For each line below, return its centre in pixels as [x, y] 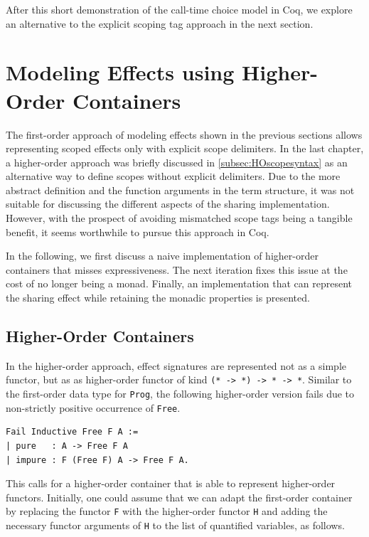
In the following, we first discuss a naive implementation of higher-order [162, 256]
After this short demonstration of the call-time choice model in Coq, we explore [179, 9]
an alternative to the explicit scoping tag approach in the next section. [160, 23]
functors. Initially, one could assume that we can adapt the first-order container [179, 497]
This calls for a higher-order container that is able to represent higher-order [171, 483]
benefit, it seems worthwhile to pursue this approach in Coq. [138, 232]
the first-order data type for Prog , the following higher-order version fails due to [180, 394]
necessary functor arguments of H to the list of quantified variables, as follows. [175, 525]
